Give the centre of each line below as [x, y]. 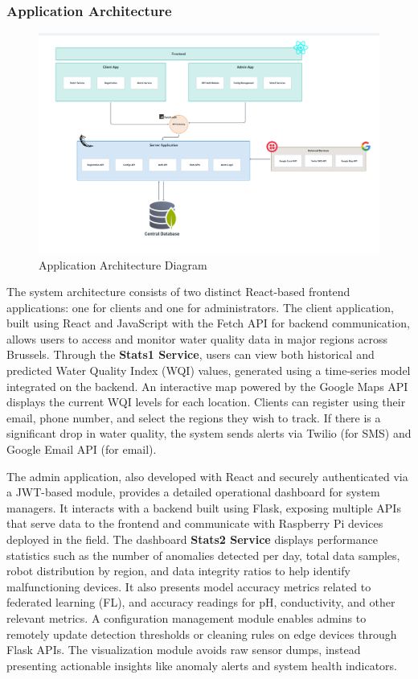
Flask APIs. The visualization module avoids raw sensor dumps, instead [184, 650]
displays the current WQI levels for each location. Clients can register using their [206, 402]
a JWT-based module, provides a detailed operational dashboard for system [193, 492]
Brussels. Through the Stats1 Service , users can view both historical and [191, 354]
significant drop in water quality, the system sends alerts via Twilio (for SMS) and [209, 433]
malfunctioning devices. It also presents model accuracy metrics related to [189, 586]
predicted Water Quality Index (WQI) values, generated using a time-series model [209, 370]
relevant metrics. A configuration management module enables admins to [186, 617]
